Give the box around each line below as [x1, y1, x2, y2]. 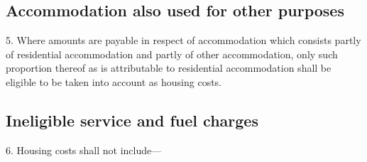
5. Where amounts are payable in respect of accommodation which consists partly [6, 33, 361, 48]
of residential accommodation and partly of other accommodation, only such [6, 46, 338, 61]
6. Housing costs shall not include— [6, 142, 162, 157]
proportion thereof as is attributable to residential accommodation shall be [6, 60, 332, 75]
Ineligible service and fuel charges [6, 109, 258, 131]
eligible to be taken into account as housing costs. [6, 74, 222, 89]
